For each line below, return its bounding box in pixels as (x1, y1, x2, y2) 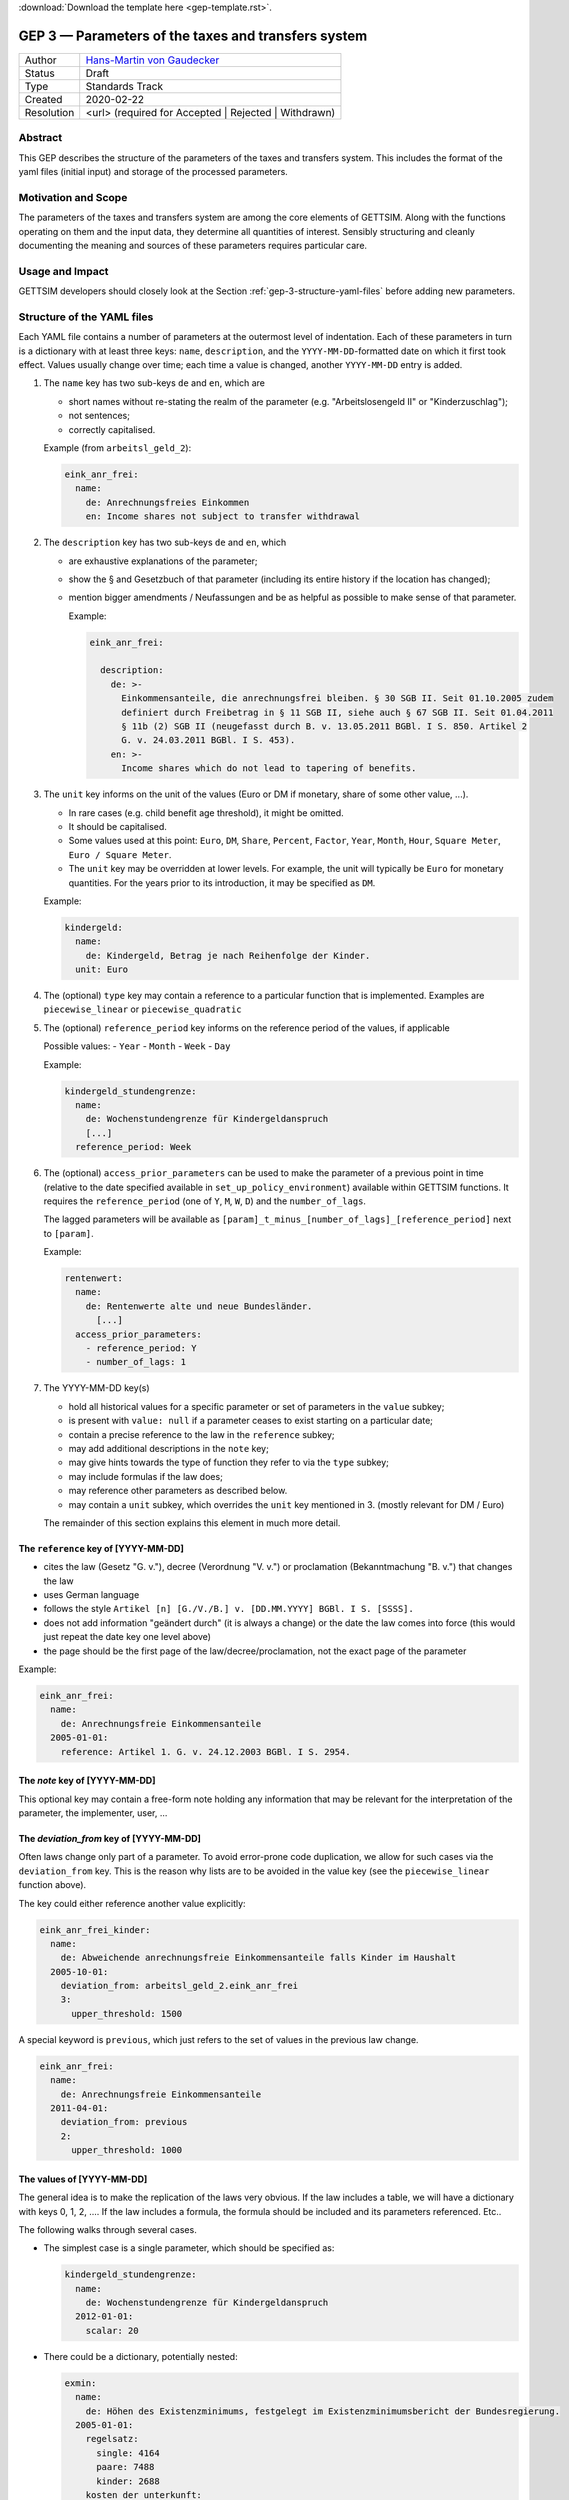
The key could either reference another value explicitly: (18, 1897, 246, 1909)
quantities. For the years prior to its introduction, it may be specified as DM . (68, 876, 376, 889)
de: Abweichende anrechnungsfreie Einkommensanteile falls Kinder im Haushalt (60, 1952, 457, 1964)
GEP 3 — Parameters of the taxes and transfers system (18, 27, 368, 44)
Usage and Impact (18, 264, 109, 278)
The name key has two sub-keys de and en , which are (43, 377, 265, 389)
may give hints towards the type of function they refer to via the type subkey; (68, 1456, 390, 1469)
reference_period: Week (75, 1141, 192, 1153)
